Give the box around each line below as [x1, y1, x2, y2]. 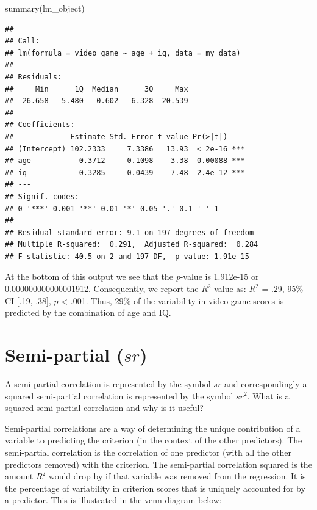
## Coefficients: [5, 120, 75, 129]
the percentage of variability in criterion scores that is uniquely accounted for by [5, 481, 305, 494]
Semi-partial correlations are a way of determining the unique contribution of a [5, 421, 301, 434]
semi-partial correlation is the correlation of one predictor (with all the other [5, 445, 291, 458]
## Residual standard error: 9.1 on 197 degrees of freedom [5, 228, 254, 237]
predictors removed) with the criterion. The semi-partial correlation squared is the [5, 457, 312, 470]
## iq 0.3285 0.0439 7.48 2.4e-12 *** [5, 168, 245, 177]
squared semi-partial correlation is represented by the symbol [5, 389, 233, 402]
